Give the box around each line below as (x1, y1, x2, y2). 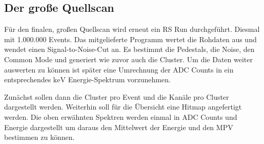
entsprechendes (4, 74, 51, 85)
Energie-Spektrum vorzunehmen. (68, 74, 171, 85)
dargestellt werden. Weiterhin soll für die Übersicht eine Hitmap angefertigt (4, 101, 242, 112)
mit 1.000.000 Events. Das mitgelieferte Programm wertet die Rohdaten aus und (4, 33, 257, 44)
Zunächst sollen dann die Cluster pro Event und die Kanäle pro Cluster (4, 91, 229, 102)
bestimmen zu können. (4, 132, 75, 142)
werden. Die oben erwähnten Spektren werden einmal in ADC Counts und (4, 111, 237, 122)
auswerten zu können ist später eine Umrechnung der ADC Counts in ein (4, 64, 234, 75)
